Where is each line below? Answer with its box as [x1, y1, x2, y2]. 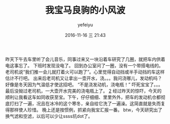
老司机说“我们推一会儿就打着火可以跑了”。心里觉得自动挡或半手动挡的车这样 [5, 69, 165, 75]
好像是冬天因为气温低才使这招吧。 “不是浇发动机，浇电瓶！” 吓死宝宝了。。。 [5, 81, 163, 88]
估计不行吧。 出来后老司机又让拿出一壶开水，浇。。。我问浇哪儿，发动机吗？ [5, 75, 162, 81]
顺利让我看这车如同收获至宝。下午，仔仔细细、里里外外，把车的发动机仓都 [5, 94, 161, 100]
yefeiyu [77, 21, 93, 28]
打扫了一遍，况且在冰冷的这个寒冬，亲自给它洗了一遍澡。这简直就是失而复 [9, 100, 165, 106]
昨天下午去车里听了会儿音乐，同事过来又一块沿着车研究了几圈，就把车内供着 [5, 56, 165, 62]
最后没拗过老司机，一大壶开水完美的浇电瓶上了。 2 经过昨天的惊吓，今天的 [5, 88, 162, 94]
